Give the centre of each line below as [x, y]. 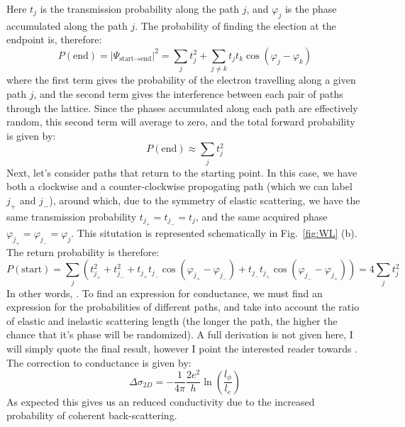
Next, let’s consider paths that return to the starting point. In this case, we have [182, 172]
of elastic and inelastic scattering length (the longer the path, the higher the [172, 320]
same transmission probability [72, 216]
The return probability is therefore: [83, 251]
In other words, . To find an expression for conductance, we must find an [165, 293]
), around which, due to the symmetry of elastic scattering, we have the [205, 200]
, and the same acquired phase [261, 216]
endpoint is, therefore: [54, 39]
